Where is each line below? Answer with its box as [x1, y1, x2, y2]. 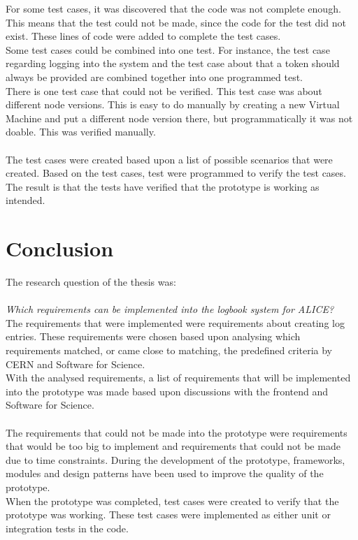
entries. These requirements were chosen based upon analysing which [6, 329, 301, 344]
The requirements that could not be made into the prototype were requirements [6, 425, 348, 439]
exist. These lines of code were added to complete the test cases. [6, 29, 281, 43]
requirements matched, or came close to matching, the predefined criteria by [6, 343, 333, 357]
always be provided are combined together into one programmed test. [6, 69, 303, 84]
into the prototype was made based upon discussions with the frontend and [6, 384, 329, 398]
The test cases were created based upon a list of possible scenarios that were [6, 152, 333, 166]
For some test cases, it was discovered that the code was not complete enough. [6, 1, 341, 15]
